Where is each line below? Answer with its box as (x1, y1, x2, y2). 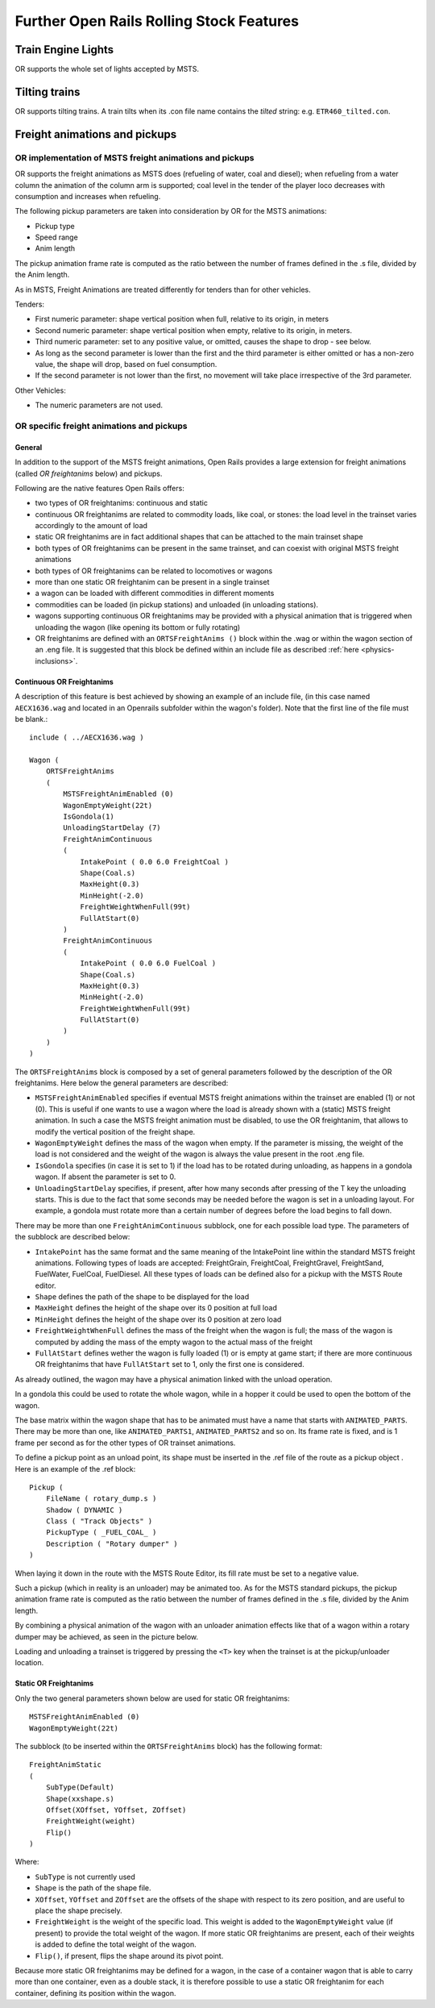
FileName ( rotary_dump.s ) (45, 1494, 157, 1503)
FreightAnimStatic (29, 1760, 102, 1769)
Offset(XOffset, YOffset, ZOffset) (45, 1805, 187, 1814)
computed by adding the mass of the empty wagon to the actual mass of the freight (35, 1337, 313, 1347)
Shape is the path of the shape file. (35, 1883, 151, 1893)
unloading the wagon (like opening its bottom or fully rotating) (35, 622, 241, 632)
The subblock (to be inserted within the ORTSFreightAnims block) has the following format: (14, 1741, 322, 1751)
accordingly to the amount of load (35, 521, 148, 531)
